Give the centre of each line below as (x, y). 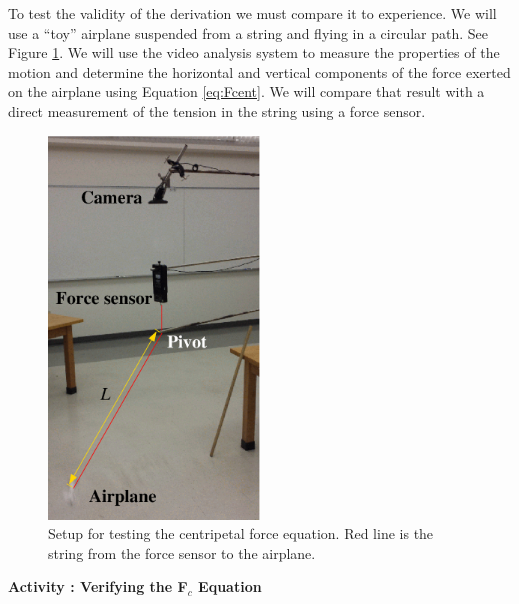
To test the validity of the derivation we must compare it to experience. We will (252, 13)
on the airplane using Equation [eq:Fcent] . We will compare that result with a (246, 91)
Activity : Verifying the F (98, 586)
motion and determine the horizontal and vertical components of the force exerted (259, 71)
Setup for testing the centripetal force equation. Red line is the (241, 533)
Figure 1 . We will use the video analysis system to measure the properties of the (254, 52)
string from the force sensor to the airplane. (182, 552)
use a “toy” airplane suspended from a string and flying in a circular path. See (248, 32)
